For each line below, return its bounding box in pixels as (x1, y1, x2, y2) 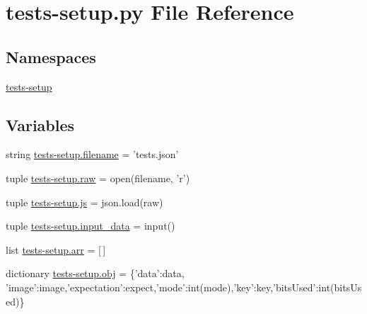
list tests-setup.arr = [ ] (6, 242, 106, 257)
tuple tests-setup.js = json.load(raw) (6, 194, 163, 209)
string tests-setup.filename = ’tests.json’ (6, 147, 179, 162)
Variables (6, 113, 75, 135)
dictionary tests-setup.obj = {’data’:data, (6, 266, 185, 281)
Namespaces (6, 45, 96, 67)
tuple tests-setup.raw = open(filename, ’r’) (6, 170, 190, 185)
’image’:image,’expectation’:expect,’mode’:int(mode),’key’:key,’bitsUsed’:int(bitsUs (6, 279, 362, 294)
